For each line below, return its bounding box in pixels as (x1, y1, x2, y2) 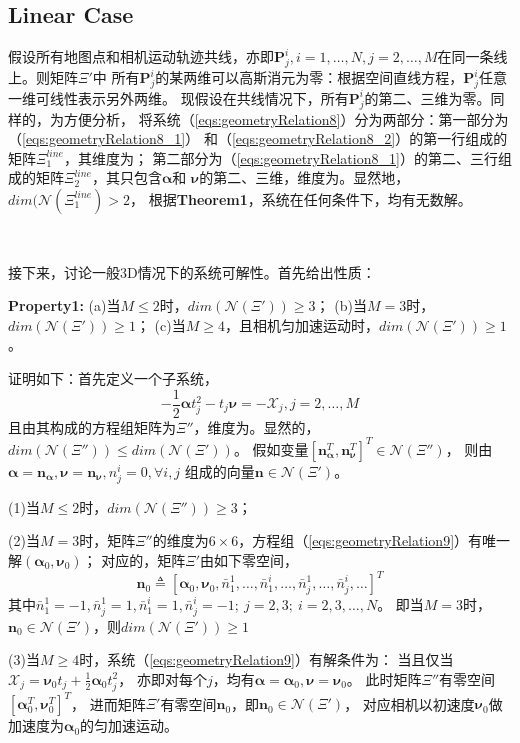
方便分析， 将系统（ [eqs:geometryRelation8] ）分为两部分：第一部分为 (63, 108, 509, 129)
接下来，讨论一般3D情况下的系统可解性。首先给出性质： (8, 261, 376, 282)
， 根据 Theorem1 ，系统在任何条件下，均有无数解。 (130, 188, 472, 209)
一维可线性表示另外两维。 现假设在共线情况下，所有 (8, 87, 349, 108)
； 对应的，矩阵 (82, 550, 186, 571)
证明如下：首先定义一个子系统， (8, 367, 218, 388)
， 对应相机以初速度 (344, 693, 475, 714)
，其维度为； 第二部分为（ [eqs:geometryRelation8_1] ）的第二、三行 (63, 147, 498, 168)
